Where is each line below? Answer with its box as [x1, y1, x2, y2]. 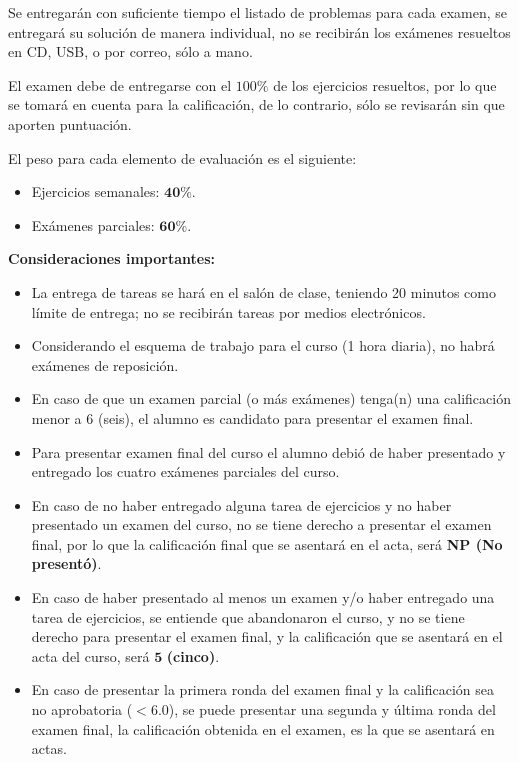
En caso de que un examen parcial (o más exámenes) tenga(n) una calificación [31, 388, 511, 409]
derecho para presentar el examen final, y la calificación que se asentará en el [31, 626, 503, 647]
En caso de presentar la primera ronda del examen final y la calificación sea [31, 679, 495, 700]
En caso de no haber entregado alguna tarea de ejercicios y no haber [31, 494, 452, 515]
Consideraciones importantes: [8, 248, 215, 269]
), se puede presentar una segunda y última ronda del [168, 699, 496, 720]
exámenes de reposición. [31, 354, 179, 375]
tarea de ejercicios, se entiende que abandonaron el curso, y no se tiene [31, 606, 465, 627]
